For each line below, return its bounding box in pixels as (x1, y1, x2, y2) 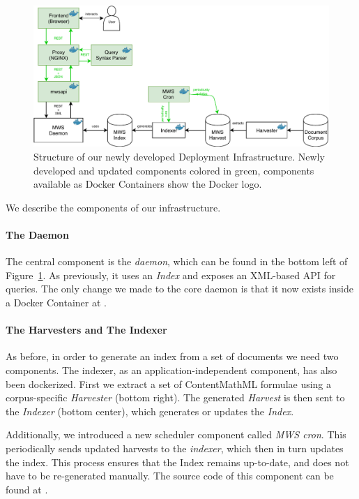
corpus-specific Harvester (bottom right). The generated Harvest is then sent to (6, 390, 345, 405)
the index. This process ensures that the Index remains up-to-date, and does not (6, 454, 349, 469)
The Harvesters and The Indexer (6, 322, 167, 337)
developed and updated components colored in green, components (33, 163, 314, 177)
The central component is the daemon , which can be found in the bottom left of (6, 254, 348, 269)
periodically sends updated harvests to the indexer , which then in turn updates (6, 440, 344, 455)
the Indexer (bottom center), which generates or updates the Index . (6, 403, 294, 418)
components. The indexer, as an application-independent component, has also (6, 363, 337, 377)
